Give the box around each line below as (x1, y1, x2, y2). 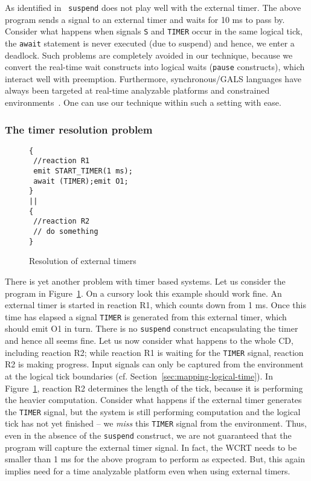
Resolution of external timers (29, 254, 136, 267)
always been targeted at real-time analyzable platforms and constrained (5, 84, 270, 97)
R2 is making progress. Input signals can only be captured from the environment (5, 358, 304, 370)
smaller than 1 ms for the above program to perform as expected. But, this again (5, 453, 305, 465)
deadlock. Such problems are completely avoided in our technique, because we (5, 48, 293, 61)
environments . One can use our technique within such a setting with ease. (5, 96, 281, 108)
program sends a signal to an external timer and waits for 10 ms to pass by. (5, 13, 285, 25)
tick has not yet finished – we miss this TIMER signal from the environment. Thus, (5, 417, 307, 430)
